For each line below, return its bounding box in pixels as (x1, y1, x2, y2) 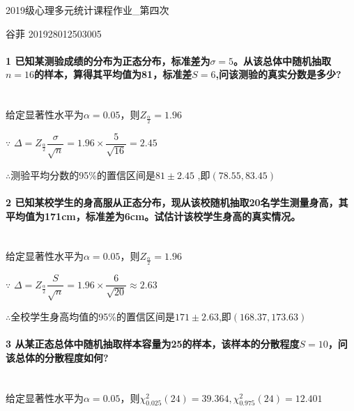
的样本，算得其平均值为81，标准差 (34, 67, 192, 82)
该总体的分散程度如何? (6, 350, 109, 364)
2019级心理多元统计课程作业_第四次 (6, 3, 169, 17)
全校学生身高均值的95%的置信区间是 (10, 309, 175, 324)
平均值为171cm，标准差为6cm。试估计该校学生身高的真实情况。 (6, 208, 301, 223)
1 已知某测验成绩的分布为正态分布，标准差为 (6, 53, 210, 68)
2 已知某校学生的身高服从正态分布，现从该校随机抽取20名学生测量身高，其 (6, 195, 348, 210)
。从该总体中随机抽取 (233, 53, 332, 68)
